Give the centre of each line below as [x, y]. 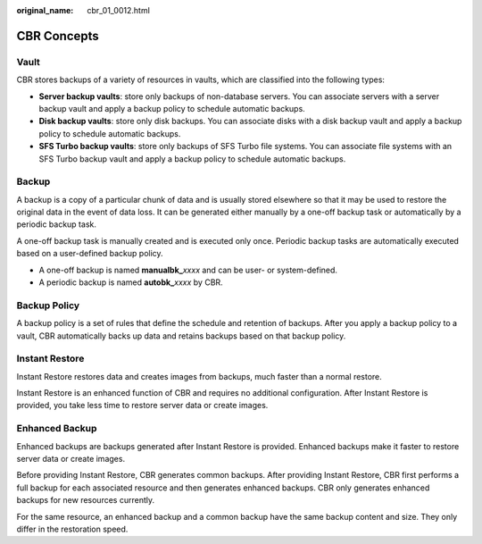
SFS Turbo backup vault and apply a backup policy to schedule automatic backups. [192, 159]
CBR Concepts [58, 36]
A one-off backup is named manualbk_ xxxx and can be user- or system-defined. [188, 270]
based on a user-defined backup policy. [90, 254]
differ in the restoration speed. [72, 529]
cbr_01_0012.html [119, 10]
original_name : [45, 10]
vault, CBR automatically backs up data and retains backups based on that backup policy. [181, 336]
